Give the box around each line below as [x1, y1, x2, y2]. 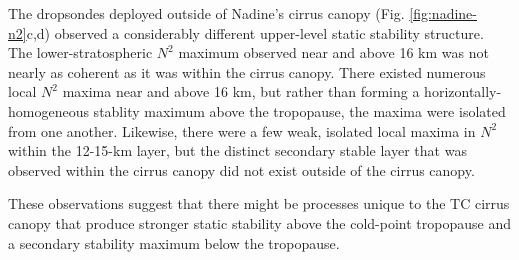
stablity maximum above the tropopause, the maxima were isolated [93, 100, 506, 121]
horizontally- [424, 81, 502, 102]
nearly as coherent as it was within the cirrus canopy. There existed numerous [8, 61, 486, 82]
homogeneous [8, 100, 89, 121]
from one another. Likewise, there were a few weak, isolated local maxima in [8, 120, 476, 141]
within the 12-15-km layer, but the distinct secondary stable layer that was [8, 140, 467, 161]
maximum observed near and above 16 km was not [178, 42, 489, 63]
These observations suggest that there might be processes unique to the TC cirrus [8, 193, 510, 214]
